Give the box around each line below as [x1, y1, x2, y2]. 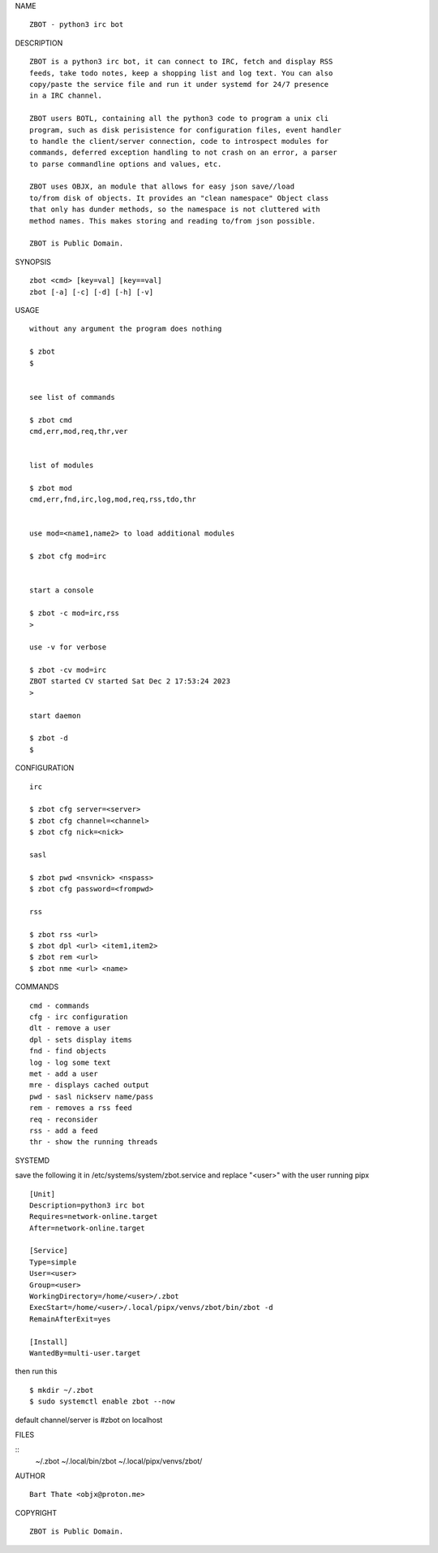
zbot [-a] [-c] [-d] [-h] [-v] [29, 287, 154, 297]
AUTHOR [15, 1471, 45, 1481]
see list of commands [29, 393, 115, 401]
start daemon [29, 711, 81, 720]
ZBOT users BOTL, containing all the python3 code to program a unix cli [29, 114, 329, 124]
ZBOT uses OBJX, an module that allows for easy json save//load [29, 182, 295, 191]
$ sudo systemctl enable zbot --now [29, 1397, 175, 1406]
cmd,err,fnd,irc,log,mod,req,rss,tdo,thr [29, 495, 196, 504]
